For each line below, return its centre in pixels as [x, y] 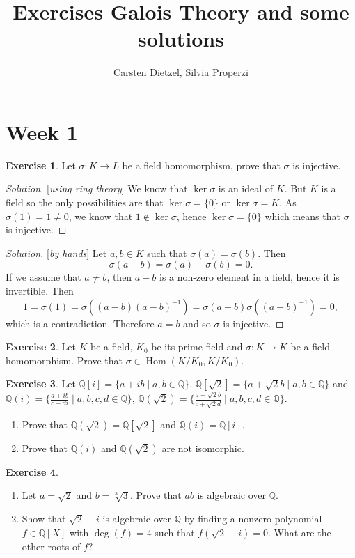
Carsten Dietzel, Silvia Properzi [181, 72]
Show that [44, 518]
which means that [302, 216]
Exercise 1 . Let [41, 165]
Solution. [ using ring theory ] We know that [97, 188]
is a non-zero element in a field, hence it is [250, 277]
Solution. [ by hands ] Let [56, 253]
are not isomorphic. [203, 448]
